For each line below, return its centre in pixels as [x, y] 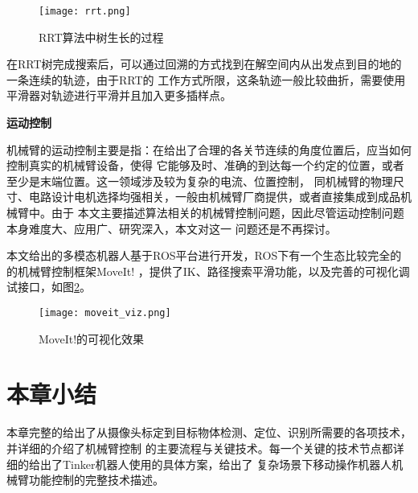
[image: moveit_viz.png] [105, 312]
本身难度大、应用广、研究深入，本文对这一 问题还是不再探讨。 [172, 228]
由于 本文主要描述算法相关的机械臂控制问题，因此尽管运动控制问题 [227, 212]
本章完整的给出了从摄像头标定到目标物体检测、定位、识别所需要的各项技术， [209, 432]
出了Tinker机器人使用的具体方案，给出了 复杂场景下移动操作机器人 [216, 464]
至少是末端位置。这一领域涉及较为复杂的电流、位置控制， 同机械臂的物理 [200, 181]
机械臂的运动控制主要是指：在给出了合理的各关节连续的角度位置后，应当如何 [209, 149]
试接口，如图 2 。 [49, 287]
